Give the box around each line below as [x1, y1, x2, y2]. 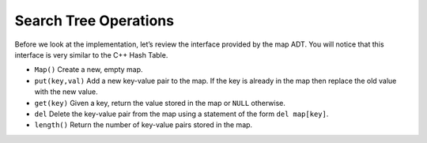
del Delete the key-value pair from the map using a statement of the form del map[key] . [34, 109, 329, 119]
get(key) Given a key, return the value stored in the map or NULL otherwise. [34, 98, 286, 107]
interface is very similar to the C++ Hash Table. [14, 50, 168, 59]
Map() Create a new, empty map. [34, 65, 143, 74]
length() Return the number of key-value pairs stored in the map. [34, 120, 253, 130]
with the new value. [34, 87, 98, 96]
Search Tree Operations [14, 12, 174, 29]
